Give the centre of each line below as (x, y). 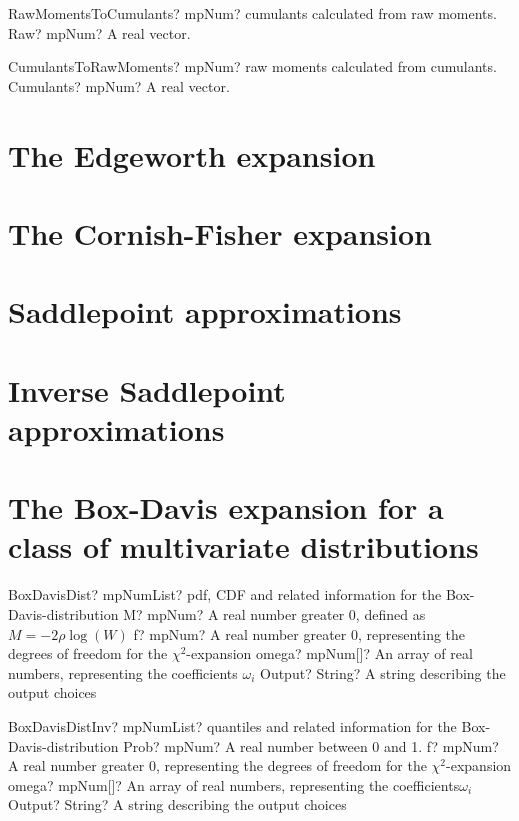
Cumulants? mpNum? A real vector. (119, 85)
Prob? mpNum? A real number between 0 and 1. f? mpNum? (311, 745)
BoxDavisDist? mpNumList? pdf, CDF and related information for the (225, 594)
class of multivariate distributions (243, 546)
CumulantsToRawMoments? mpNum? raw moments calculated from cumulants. (252, 66)
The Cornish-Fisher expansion (220, 232)
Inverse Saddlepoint (147, 389)
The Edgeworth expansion (192, 154)
